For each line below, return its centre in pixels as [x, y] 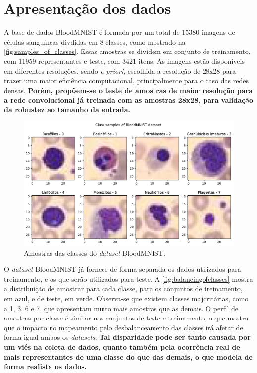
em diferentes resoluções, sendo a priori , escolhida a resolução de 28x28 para [120, 71]
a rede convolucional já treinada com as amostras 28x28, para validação [129, 100]
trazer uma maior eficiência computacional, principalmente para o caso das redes [126, 80]
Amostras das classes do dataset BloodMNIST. [95, 252]
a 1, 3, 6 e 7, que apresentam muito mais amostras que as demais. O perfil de [121, 308]
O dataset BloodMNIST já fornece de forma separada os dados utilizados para [123, 269]
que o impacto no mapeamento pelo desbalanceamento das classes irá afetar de [124, 327]
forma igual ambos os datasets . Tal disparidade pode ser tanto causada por [127, 337]
